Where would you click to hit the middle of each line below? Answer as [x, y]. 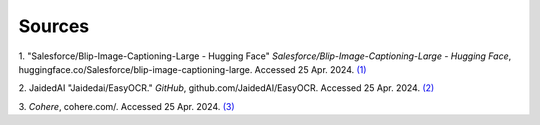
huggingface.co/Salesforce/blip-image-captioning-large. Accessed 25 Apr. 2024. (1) [192, 69]
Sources [54, 26]
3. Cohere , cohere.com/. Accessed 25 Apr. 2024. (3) [126, 106]
